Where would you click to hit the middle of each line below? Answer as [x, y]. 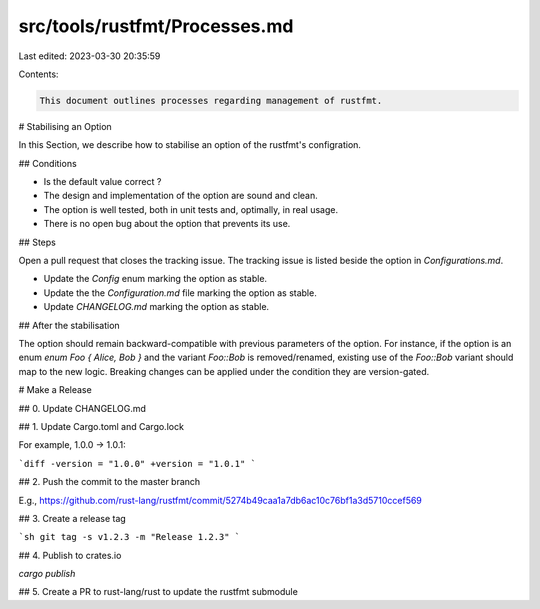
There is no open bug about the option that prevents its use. [167, 224]
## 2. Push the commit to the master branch [109, 482]
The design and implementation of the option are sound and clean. [181, 196]
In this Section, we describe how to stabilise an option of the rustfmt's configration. [190, 145]
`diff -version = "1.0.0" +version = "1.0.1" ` [137, 463]
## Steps [37, 242]
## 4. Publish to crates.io [70, 555]
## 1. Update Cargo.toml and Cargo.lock [101, 426]
